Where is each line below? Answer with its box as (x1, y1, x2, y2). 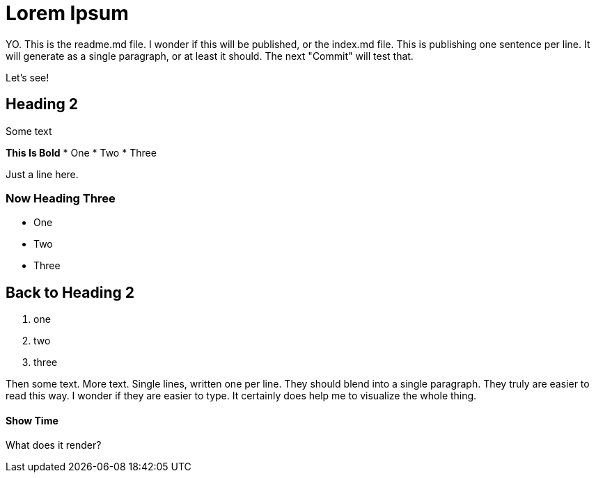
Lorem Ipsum (6, 1, 129, 25)
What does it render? (6, 439, 102, 452)
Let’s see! (6, 71, 49, 83)
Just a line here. (6, 168, 79, 180)
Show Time (6, 414, 58, 427)
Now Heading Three (6, 191, 116, 205)
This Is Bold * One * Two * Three (6, 146, 157, 159)
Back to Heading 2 (6, 283, 135, 301)
